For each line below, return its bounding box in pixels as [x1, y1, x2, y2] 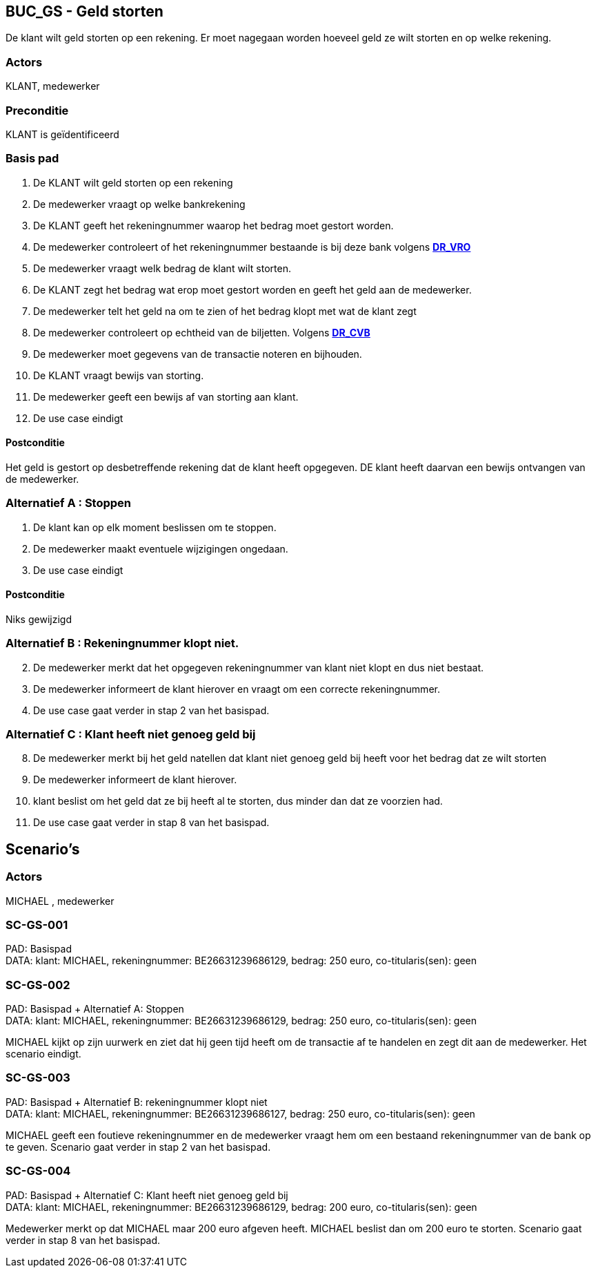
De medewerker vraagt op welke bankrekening [33, 198, 246, 210]
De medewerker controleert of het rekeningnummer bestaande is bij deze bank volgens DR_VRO [33, 240, 471, 253]
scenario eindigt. [6, 1048, 81, 1060]
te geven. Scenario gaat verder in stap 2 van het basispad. [6, 1140, 271, 1153]
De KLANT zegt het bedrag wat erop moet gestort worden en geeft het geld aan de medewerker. [33, 283, 472, 296]
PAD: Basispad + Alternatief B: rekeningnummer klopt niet [6, 1095, 268, 1108]
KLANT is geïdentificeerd [6, 128, 119, 140]
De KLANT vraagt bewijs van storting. [33, 369, 204, 381]
